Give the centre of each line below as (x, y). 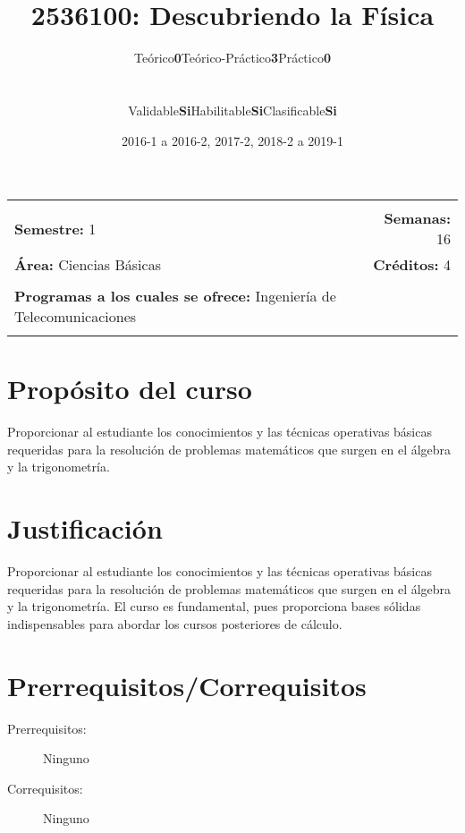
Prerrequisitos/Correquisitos (187, 685)
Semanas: (417, 218)
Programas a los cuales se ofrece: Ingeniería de (175, 296)
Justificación (85, 528)
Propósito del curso (130, 389)
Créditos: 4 (412, 265)
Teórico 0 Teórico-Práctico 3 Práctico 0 (232, 58)
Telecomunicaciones (76, 317)
